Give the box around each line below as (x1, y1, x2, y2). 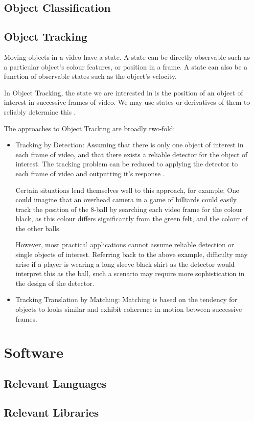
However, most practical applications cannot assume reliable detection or (15, 239, 234, 250)
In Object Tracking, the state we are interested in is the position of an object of (4, 87, 243, 97)
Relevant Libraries (4, 404, 99, 420)
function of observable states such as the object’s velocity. (4, 71, 177, 81)
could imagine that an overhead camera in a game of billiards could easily (15, 194, 237, 205)
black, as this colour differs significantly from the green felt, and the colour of (15, 213, 248, 224)
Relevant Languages (4, 376, 107, 391)
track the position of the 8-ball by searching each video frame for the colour (15, 204, 243, 214)
